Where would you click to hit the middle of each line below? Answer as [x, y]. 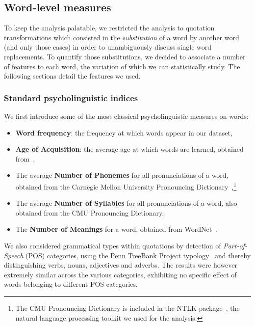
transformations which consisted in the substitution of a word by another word [122, 37]
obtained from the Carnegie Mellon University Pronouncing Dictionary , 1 [126, 186]
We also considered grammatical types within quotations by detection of [113, 245]
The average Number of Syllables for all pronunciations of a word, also [126, 203]
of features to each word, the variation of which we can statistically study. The [122, 66]
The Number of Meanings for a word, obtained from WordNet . [116, 229]
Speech [14, 255]
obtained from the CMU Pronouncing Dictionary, [90, 212]
